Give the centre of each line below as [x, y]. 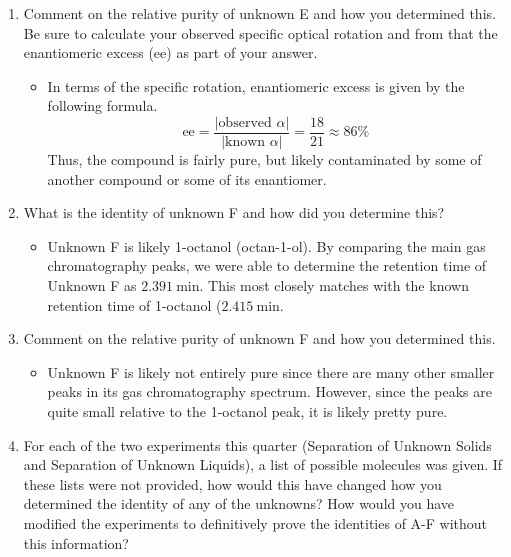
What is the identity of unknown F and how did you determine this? [234, 212]
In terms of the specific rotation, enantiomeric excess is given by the [256, 85]
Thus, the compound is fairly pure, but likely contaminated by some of [264, 159]
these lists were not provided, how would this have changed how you [232, 483]
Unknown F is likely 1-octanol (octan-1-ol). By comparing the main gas [266, 245]
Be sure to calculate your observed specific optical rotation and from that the [260, 32]
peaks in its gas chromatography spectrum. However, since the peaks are [269, 391]
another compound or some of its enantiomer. [187, 178]
